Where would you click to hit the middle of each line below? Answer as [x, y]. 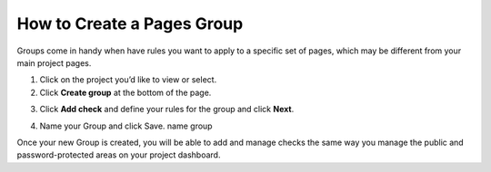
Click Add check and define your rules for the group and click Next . [167, 110]
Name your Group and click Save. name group [126, 126]
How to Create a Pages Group [130, 24]
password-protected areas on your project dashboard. [119, 155]
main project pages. [54, 62]
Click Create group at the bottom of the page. [125, 92]
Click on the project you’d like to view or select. [128, 80]
